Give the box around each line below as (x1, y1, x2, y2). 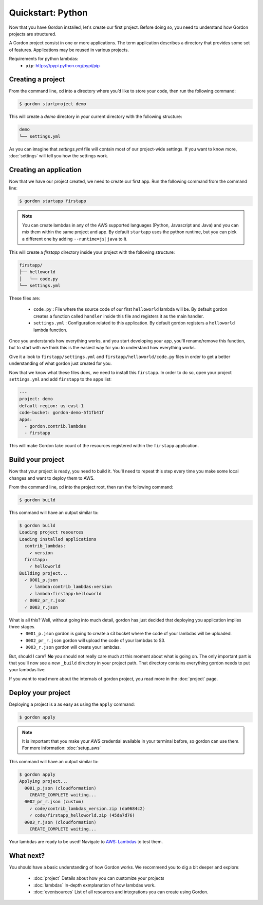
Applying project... (19, 778, 68, 784)
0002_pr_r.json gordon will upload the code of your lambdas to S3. (25, 637, 166, 643)
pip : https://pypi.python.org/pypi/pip (25, 62, 100, 68)
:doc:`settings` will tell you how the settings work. (9, 153, 109, 159)
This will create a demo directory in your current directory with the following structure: (9, 113, 182, 119)
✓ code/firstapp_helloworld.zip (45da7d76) (29, 812, 135, 818)
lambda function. (33, 327, 68, 333)
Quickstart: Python (9, 7, 88, 18)
